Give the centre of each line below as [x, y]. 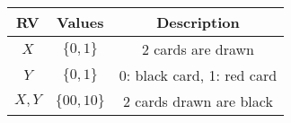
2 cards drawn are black [198, 101]
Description [198, 22]
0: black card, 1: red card [198, 75]
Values [80, 22]
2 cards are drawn [198, 49]
